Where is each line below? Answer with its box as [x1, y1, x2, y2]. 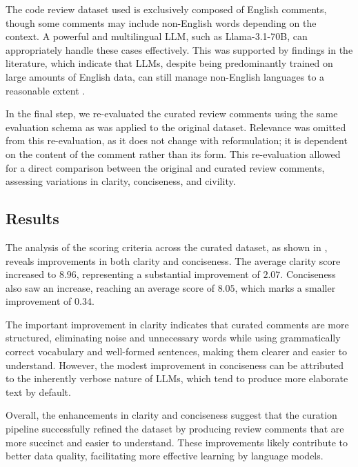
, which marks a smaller [235, 280, 336, 295]
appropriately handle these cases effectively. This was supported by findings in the [6, 42, 353, 57]
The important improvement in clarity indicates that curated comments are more [6, 317, 349, 331]
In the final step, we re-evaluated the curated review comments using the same [6, 106, 338, 121]
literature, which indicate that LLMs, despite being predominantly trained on [6, 56, 333, 70]
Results [6, 208, 59, 229]
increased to [6, 267, 57, 281]
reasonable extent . [6, 83, 86, 97]
